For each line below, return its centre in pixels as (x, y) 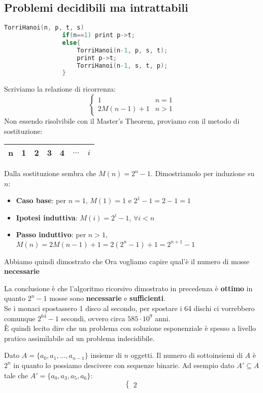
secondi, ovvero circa (93, 318)
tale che (16, 375)
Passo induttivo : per (51, 234)
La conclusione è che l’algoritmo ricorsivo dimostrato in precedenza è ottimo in (128, 288)
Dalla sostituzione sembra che (50, 173)
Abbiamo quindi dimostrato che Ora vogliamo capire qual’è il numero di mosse (127, 261)
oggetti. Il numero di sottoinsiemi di (187, 355)
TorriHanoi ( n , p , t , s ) (44, 28)
